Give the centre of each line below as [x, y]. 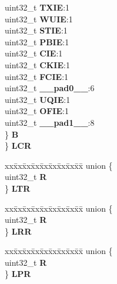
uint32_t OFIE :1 [37, 111]
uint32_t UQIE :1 [38, 99]
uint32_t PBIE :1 [37, 41]
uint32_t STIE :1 [36, 30]
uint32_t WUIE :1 [39, 19]
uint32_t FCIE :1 [37, 76]
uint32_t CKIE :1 [37, 64]
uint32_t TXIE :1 [37, 7]
